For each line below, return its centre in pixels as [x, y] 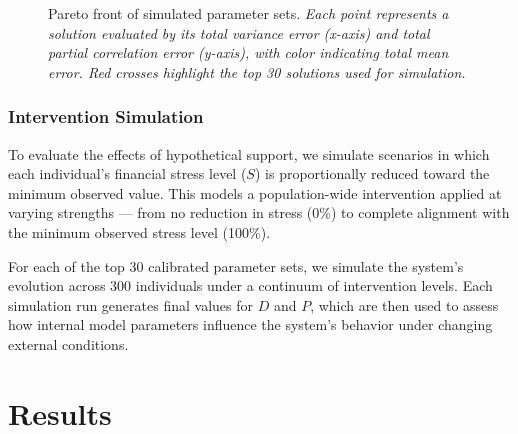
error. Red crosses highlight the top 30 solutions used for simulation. [257, 71]
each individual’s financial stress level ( [127, 173]
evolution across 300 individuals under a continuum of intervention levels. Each [250, 285]
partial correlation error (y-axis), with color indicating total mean [248, 52]
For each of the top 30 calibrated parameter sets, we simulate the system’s [236, 265]
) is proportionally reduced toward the [372, 173]
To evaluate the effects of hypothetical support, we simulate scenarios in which [249, 153]
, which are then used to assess [404, 304]
